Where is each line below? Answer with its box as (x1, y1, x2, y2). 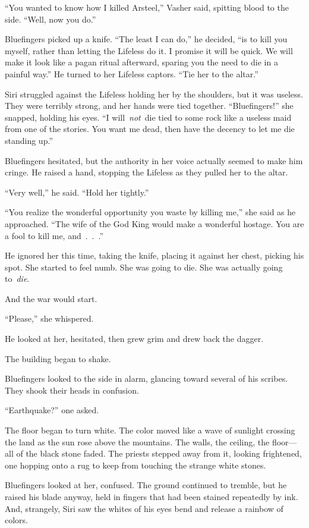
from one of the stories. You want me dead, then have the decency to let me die (5, 122, 295, 135)
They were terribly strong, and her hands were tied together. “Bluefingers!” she (5, 99, 294, 112)
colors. (5, 514, 29, 526)
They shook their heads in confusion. (5, 384, 139, 396)
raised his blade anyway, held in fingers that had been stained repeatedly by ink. (5, 491, 298, 502)
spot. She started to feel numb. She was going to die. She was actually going (5, 260, 283, 273)
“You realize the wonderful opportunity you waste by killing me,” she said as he (5, 206, 296, 218)
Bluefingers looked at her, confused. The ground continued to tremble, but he (5, 479, 287, 491)
